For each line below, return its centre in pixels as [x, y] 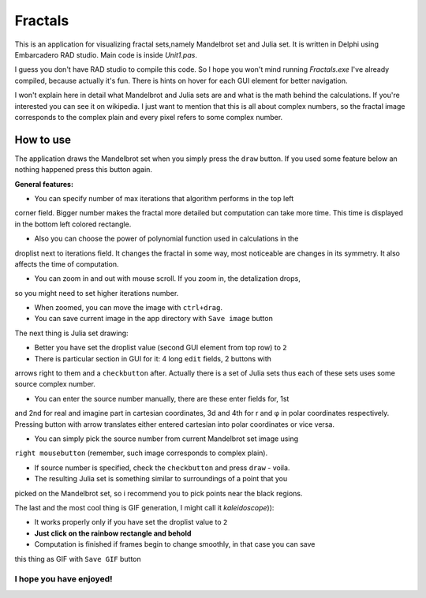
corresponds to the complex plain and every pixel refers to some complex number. [149, 117]
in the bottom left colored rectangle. [73, 224]
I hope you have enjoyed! [64, 579]
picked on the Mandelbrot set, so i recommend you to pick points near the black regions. [159, 493]
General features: [44, 184]
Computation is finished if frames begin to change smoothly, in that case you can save [175, 544]
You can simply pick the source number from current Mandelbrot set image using [166, 439]
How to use [43, 139]
